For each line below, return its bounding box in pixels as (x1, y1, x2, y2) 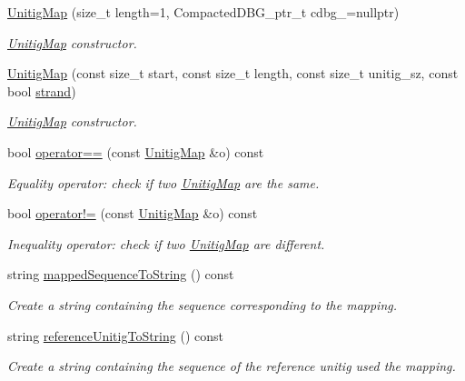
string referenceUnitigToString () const (7, 326, 223, 345)
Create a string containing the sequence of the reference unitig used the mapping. (7, 356, 456, 376)
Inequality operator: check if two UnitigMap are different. (7, 234, 325, 253)
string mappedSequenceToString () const (7, 265, 234, 284)
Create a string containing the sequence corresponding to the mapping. (7, 295, 398, 314)
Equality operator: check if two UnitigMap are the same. (7, 173, 320, 192)
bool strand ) (7, 81, 76, 100)
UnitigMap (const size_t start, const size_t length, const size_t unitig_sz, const (7, 64, 459, 83)
